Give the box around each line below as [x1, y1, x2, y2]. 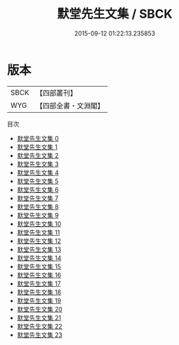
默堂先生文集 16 [16, 271, 61, 279]
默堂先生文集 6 [16, 185, 59, 193]
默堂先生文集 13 [16, 245, 61, 253]
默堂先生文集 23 [16, 331, 63, 339]
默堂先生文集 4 [16, 168, 59, 176]
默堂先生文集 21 [16, 314, 61, 322]
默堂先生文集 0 [16, 134, 59, 142]
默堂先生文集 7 [16, 194, 59, 202]
